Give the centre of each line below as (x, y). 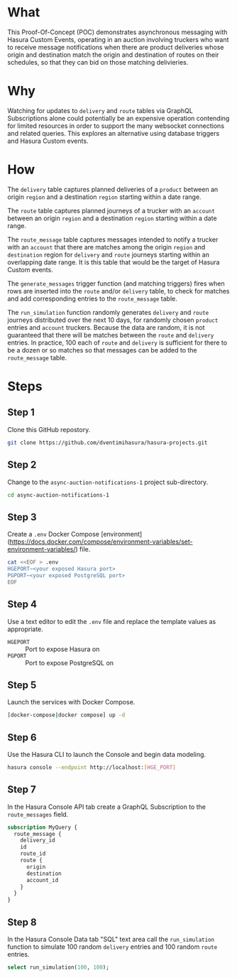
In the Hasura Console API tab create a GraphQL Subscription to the (106, 807)
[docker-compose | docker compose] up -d (66, 715)
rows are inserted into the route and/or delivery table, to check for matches (118, 291)
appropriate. (26, 629)
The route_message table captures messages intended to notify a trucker (113, 240)
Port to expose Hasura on (62, 649)
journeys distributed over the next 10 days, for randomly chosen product (113, 320)
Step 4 (22, 604)
